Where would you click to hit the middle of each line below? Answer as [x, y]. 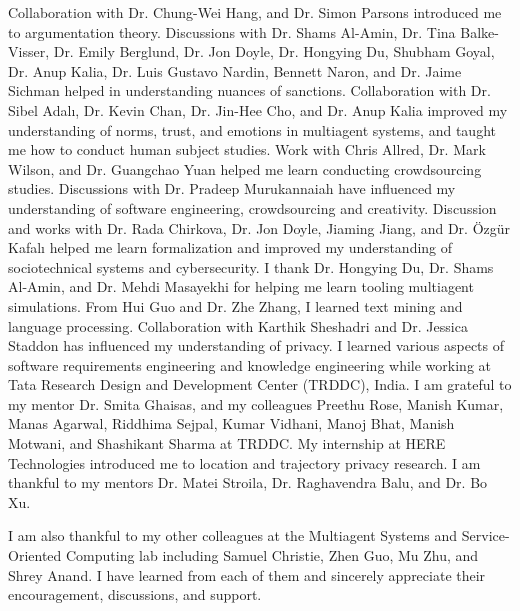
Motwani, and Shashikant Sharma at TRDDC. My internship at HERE [227, 443]
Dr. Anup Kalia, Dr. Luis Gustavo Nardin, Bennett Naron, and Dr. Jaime [235, 70]
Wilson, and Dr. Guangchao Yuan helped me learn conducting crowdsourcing [245, 168]
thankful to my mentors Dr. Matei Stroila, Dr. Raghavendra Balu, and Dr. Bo [248, 482]
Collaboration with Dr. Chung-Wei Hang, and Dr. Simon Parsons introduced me [255, 12]
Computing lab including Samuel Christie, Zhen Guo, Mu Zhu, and [272, 555]
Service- [485, 535]
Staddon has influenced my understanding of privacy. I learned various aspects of [256, 345]
